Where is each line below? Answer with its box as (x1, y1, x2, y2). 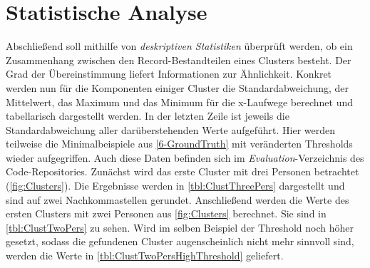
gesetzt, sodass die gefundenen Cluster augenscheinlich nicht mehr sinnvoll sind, (6, 234, 354, 249)
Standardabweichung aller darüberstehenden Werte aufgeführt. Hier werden (6, 122, 336, 137)
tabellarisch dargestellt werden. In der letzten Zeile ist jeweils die (6, 108, 289, 123)
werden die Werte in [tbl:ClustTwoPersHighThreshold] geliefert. (6, 248, 284, 263)
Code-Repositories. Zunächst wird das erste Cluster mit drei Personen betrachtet (6, 164, 359, 179)
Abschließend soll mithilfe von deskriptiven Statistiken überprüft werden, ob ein (6, 38, 353, 53)
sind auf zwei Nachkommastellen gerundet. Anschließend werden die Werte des (6, 192, 349, 207)
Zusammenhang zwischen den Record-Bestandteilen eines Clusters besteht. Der (6, 52, 351, 67)
